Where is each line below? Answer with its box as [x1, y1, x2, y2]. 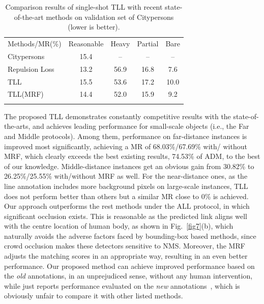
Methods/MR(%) [8, 38, 62, 49]
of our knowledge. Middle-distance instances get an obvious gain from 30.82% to [4, 160, 254, 171]
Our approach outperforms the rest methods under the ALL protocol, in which [4, 201, 250, 211]
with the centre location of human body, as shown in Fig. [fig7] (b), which [4, 220, 233, 231]
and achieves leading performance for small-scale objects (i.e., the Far [33, 121, 249, 131]
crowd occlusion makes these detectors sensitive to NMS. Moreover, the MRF [4, 240, 245, 251]
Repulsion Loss [8, 63, 54, 74]
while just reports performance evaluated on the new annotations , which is [4, 280, 240, 291]
